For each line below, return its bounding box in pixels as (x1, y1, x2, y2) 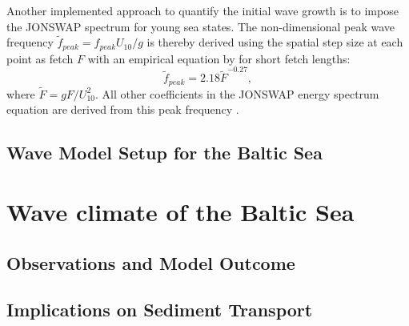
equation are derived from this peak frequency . (6, 101, 239, 118)
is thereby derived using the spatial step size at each (146, 34, 403, 50)
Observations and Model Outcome (6, 250, 295, 275)
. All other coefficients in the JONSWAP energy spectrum (95, 85, 379, 102)
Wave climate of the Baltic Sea (6, 195, 355, 227)
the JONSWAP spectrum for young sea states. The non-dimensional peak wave (6, 18, 395, 34)
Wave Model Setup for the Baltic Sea (6, 140, 323, 165)
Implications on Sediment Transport (6, 297, 313, 322)
